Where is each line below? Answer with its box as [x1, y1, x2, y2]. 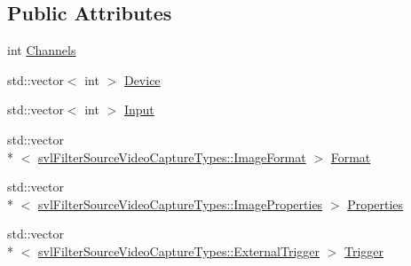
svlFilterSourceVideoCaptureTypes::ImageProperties [38, 194, 323, 213]
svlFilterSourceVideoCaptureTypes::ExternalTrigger [38, 241, 320, 260]
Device [123, 70, 161, 89]
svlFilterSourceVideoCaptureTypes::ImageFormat [38, 147, 306, 166]
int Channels [7, 41, 76, 59]
